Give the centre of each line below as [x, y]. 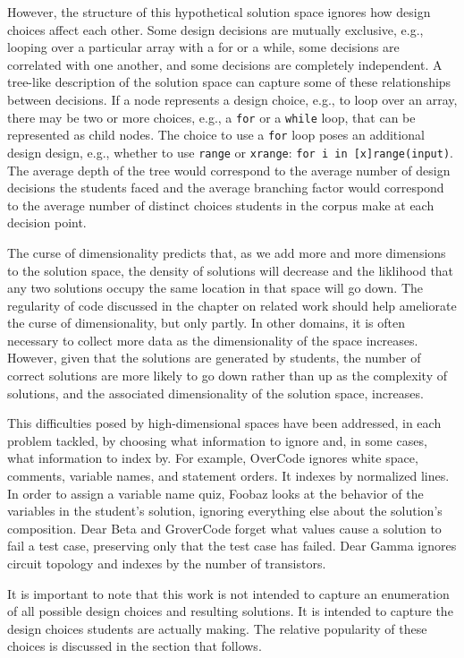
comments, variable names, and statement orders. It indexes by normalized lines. [228, 476]
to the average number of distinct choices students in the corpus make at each [221, 205]
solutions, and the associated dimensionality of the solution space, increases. [215, 393]
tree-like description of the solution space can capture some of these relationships [229, 82]
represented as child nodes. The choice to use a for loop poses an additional [216, 135]
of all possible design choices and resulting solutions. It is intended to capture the [230, 611]
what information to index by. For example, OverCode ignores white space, [213, 458]
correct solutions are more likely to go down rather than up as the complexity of [228, 376]
